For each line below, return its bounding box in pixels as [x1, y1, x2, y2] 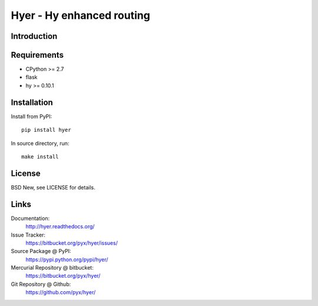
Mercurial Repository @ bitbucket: [11, 264, 94, 271]
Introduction [11, 31, 58, 41]
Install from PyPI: [11, 112, 52, 120]
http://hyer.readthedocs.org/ [25, 223, 95, 230]
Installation [11, 97, 53, 107]
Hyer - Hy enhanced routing [11, 9, 150, 22]
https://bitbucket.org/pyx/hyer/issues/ [25, 239, 118, 247]
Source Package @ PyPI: [11, 248, 71, 255]
